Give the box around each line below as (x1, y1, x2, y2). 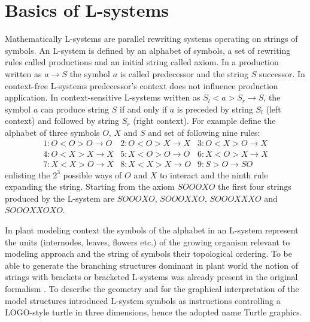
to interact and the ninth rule (159, 168, 268, 181)
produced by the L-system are (5, 192, 115, 204)
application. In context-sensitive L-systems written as (5, 91, 200, 104)
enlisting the (5, 168, 50, 181)
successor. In (259, 67, 305, 80)
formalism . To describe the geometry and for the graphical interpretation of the (5, 282, 299, 294)
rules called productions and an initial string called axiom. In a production (5, 56, 279, 68)
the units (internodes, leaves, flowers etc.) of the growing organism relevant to (5, 235, 290, 248)
